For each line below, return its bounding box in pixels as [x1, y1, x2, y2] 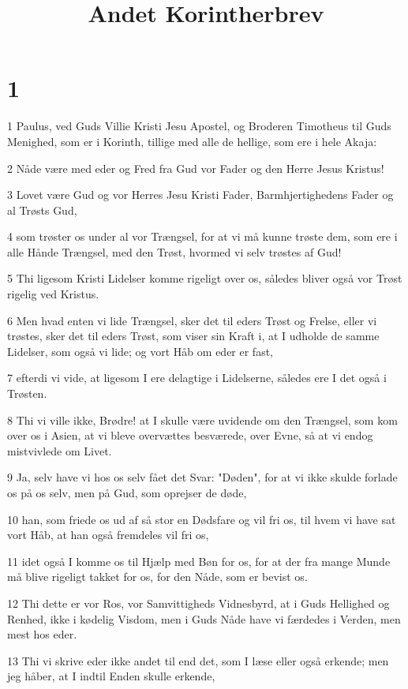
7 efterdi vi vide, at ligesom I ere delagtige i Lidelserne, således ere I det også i [7, 369, 387, 386]
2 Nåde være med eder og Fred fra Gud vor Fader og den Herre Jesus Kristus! [7, 159, 384, 176]
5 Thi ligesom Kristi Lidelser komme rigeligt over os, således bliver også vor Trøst [7, 270, 402, 286]
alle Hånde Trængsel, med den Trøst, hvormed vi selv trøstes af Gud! [7, 243, 342, 260]
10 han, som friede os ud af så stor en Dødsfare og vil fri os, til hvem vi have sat [7, 511, 396, 527]
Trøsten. [7, 385, 47, 402]
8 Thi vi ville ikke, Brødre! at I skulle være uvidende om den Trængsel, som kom [7, 411, 398, 428]
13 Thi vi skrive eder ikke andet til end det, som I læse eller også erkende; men [7, 652, 389, 668]
